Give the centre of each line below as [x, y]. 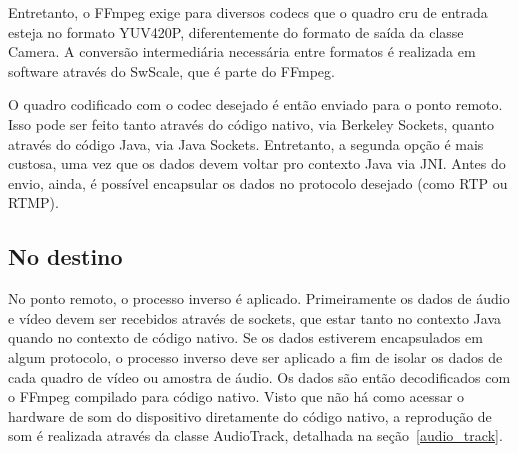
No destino [65, 256]
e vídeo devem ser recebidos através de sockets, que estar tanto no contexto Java [255, 317]
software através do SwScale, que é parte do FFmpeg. [171, 70]
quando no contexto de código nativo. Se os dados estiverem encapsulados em [245, 337]
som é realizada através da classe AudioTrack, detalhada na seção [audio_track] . [255, 435]
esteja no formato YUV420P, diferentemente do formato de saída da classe [236, 31]
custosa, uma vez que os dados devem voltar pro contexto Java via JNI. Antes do [257, 163]
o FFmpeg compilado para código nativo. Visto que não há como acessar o [236, 396]
